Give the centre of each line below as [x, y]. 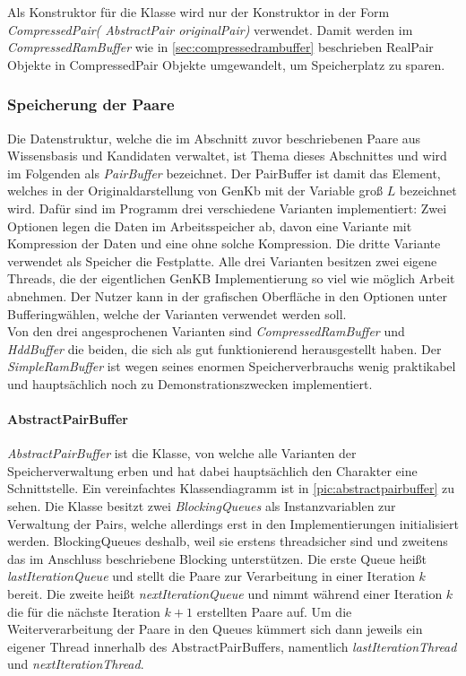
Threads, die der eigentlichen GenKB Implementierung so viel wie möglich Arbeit [231, 278]
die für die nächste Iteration [84, 611]
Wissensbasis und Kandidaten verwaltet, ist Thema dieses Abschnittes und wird [227, 156]
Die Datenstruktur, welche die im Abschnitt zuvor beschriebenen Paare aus [214, 138]
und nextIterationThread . [76, 664]
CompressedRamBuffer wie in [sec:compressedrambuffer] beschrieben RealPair [220, 47]
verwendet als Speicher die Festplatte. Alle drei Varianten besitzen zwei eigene [222, 260]
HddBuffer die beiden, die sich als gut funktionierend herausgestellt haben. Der [224, 348]
